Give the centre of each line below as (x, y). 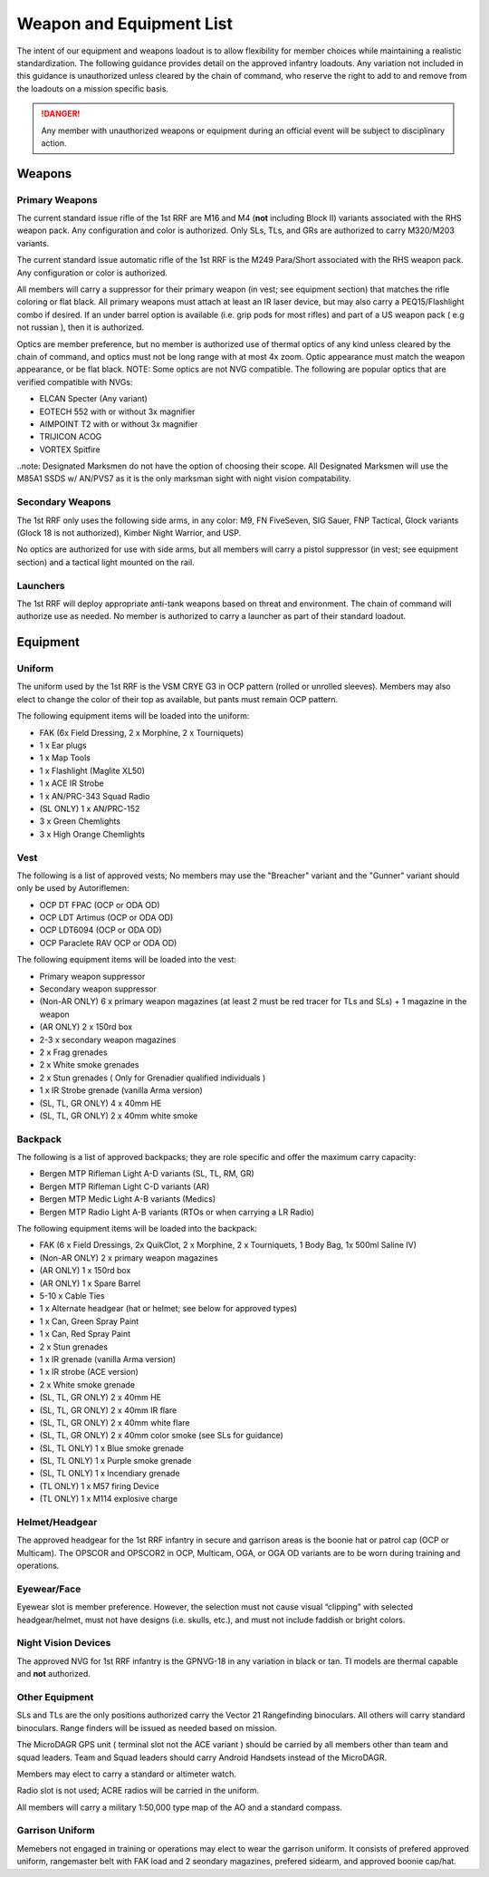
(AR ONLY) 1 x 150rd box (85, 1271)
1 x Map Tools (65, 758)
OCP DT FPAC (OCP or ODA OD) (100, 905)
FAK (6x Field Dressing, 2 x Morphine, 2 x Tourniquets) (142, 732)
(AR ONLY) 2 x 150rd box (86, 1027)
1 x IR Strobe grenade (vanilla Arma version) (121, 1090)
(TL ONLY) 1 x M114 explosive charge (109, 1499)
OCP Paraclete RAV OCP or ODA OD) (108, 943)
